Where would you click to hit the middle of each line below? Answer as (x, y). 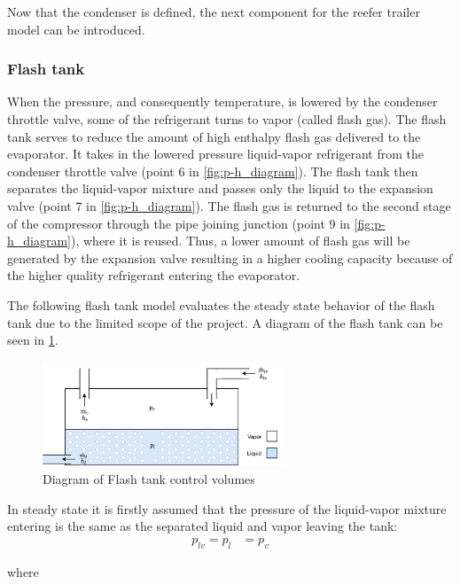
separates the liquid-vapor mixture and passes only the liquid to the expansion (220, 188)
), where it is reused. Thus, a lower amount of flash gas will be (241, 241)
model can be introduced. (76, 29)
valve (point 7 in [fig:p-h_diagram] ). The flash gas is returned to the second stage (229, 205)
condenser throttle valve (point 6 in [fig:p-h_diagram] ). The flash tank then (213, 171)
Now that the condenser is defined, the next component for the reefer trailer (214, 12)
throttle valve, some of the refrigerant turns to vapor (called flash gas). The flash (227, 119)
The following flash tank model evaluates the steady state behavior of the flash (221, 304)
